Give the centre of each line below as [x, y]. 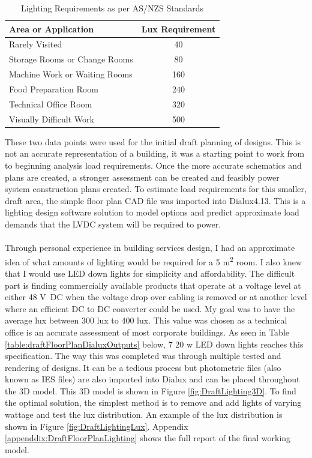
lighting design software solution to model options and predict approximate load [152, 212]
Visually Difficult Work [52, 119]
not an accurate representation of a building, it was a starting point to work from [155, 153]
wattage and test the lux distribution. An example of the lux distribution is [144, 414]
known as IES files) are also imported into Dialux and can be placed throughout [152, 379]
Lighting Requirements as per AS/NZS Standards [112, 8]
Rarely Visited [36, 44]
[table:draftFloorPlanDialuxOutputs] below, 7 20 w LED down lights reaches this [154, 344]
